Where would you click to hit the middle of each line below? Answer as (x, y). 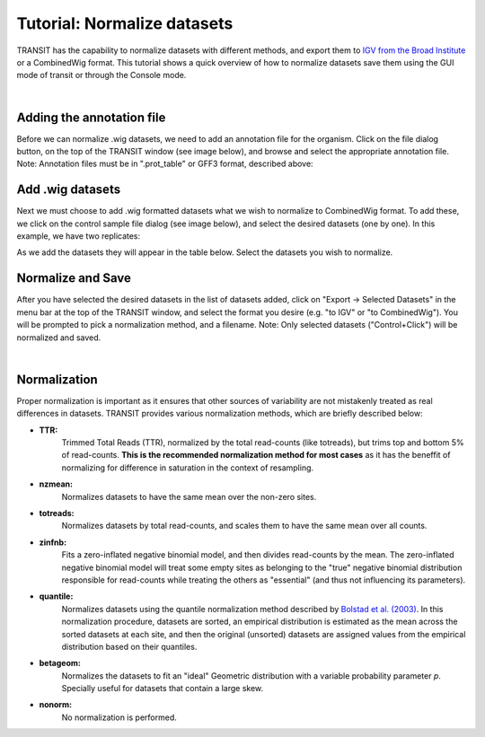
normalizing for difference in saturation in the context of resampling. (188, 468)
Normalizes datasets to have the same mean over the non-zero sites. (189, 496)
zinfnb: (53, 542)
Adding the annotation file (91, 117)
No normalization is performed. (119, 717)
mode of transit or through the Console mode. (101, 75)
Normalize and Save (74, 278)
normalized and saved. (59, 338)
